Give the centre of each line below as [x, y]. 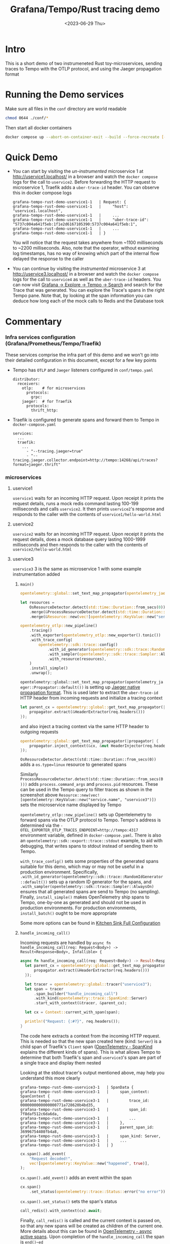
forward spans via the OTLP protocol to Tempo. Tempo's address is [90, 820]
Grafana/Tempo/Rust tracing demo [85, 9]
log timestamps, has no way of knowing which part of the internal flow [86, 253]
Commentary [34, 321]
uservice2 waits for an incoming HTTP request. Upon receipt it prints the [88, 534]
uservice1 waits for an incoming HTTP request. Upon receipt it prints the [88, 498]
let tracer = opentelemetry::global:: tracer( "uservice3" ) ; [88, 984]
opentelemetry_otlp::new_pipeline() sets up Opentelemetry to [86, 815]
